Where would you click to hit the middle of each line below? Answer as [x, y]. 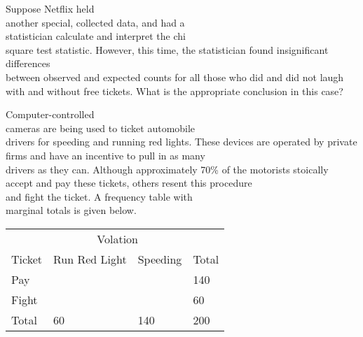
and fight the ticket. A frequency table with [99, 196]
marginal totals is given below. [71, 210]
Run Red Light [90, 259]
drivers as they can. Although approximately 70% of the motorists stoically [167, 169]
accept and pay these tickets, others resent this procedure [129, 183]
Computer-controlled [50, 114]
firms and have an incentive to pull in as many [105, 155]
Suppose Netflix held [50, 8]
